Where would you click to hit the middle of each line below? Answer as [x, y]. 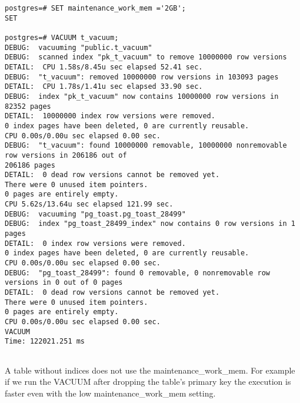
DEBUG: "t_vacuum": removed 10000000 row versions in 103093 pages [142, 77]
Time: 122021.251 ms [45, 342]
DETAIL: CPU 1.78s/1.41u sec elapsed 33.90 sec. [104, 87]
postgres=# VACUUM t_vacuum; [62, 37]
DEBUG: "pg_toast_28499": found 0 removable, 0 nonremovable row [138, 273]
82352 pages [28, 106]
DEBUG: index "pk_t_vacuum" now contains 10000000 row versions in [142, 96]
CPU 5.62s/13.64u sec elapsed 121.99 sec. [89, 204]
